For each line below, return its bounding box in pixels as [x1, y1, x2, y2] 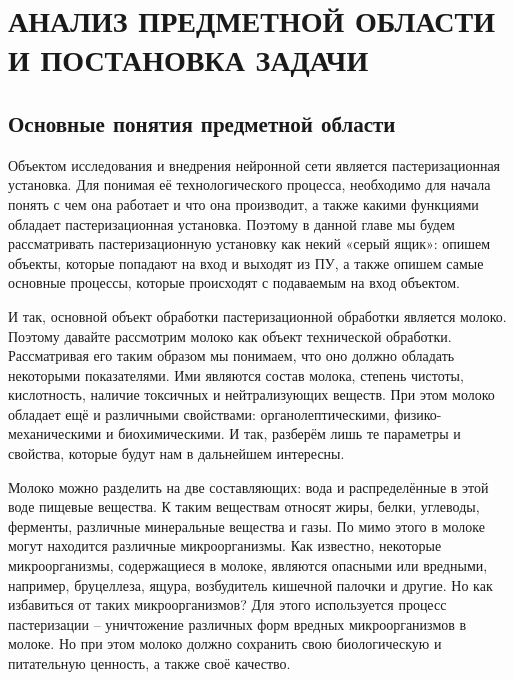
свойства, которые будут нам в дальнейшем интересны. [8, 443, 345, 464]
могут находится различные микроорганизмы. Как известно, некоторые [8, 535, 442, 556]
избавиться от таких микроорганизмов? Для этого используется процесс [8, 594, 447, 615]
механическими [8, 423, 102, 444]
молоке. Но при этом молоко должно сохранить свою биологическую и [8, 633, 442, 654]
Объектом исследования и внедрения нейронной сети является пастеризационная [8, 154, 501, 175]
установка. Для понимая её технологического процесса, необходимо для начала [8, 174, 491, 195]
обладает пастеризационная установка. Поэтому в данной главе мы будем [8, 213, 455, 234]
